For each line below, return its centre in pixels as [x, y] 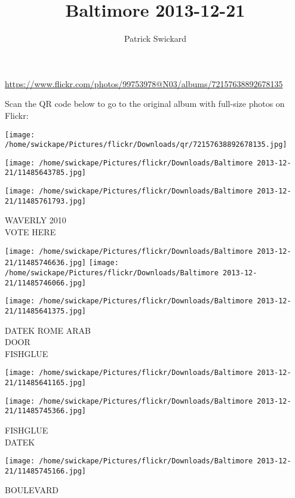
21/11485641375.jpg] [46, 311]
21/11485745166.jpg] [46, 471]
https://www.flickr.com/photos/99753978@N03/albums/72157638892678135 [144, 83]
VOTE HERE [30, 232]
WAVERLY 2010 [36, 220]
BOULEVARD [32, 490]
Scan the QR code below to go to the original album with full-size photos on [145, 104]
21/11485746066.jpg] [46, 283]
